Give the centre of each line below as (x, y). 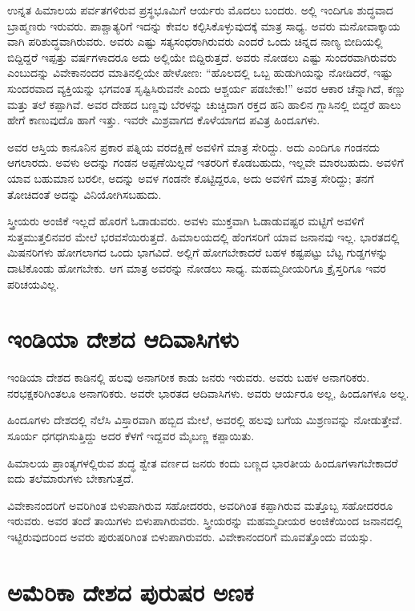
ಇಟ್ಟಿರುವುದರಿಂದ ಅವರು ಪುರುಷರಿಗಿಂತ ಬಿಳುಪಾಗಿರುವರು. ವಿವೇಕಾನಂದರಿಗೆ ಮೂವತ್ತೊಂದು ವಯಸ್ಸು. (190, 536)
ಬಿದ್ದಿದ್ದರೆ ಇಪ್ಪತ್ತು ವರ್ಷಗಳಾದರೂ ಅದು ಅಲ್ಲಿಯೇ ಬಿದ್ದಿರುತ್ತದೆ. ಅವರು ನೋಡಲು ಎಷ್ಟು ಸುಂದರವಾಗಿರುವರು (202, 57)
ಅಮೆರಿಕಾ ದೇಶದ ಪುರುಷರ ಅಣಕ (131, 591)
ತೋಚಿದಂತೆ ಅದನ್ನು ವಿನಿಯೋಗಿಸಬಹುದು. (85, 194)
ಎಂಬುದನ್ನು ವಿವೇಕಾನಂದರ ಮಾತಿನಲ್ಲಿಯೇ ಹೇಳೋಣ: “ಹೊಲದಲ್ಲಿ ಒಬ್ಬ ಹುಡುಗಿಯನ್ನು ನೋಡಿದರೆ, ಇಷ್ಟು (200, 73)
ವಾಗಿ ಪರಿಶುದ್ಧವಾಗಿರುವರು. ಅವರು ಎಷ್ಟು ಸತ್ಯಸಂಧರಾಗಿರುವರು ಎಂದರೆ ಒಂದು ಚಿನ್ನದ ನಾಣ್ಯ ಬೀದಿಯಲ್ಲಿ (195, 41)
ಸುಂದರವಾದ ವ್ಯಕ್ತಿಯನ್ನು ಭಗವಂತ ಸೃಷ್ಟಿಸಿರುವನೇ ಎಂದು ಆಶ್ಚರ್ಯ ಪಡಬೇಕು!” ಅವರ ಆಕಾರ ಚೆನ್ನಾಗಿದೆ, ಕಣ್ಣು (207, 88)
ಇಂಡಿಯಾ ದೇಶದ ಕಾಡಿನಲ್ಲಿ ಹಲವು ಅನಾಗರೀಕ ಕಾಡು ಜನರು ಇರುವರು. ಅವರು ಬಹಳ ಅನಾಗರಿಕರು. (189, 377)
